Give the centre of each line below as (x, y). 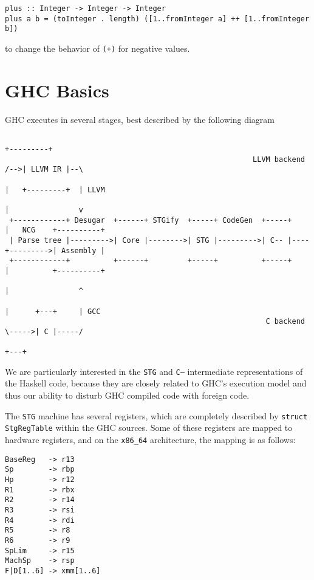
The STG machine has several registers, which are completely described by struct (156, 415)
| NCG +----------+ (55, 230)
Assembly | (83, 250)
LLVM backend (279, 159)
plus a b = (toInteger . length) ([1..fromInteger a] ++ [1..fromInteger (157, 19)
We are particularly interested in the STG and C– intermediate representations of (154, 371)
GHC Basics (57, 90)
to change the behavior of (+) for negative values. (97, 48)
